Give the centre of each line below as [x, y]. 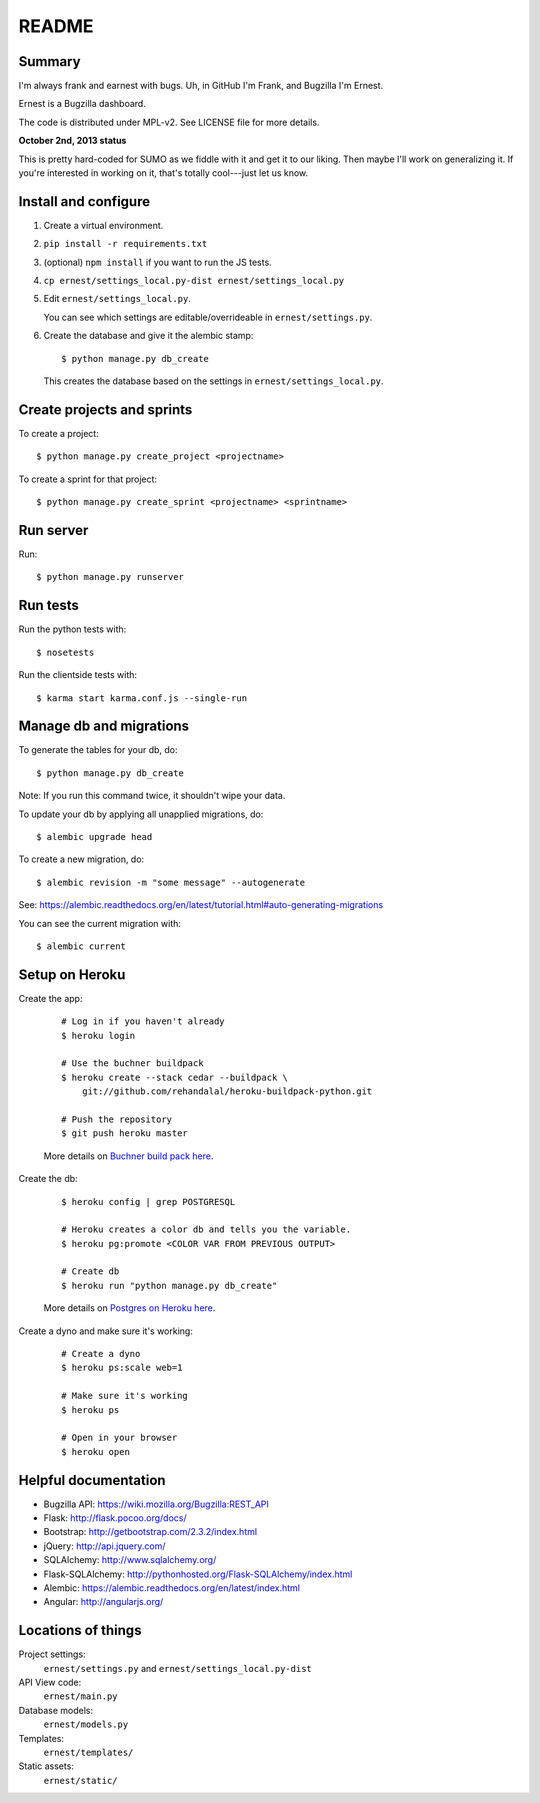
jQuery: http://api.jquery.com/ [104, 1546]
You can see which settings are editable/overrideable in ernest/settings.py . [208, 317]
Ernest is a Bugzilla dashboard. [82, 104]
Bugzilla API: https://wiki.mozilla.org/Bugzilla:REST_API [156, 1504]
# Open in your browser [119, 1438]
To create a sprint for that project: [88, 479]
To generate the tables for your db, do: [98, 750]
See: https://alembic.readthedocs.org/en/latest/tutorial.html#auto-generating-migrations [201, 905]
